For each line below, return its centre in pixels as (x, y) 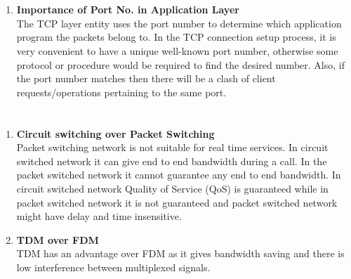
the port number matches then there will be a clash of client (146, 78)
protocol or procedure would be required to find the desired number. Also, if (180, 64)
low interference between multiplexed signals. (113, 267)
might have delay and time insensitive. (99, 216)
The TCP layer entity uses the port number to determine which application (179, 23)
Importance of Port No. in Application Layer (128, 9)
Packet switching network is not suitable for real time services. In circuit (172, 147)
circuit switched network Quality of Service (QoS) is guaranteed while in (172, 188)
